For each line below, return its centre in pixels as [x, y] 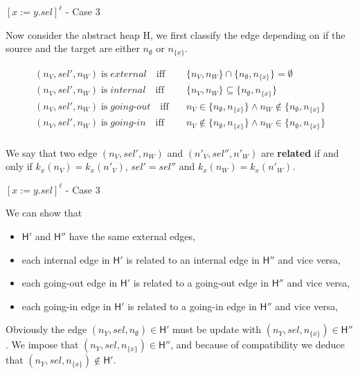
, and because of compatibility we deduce [258, 345]
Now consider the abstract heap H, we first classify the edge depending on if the [176, 34]
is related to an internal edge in [193, 259]
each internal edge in [66, 259]
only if [19, 166]
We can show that [44, 213]
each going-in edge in [66, 306]
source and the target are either [73, 48]
